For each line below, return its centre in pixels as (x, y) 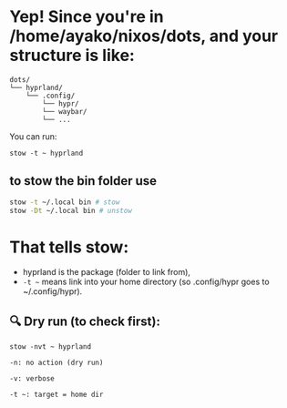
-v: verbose (32, 379)
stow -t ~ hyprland (46, 153)
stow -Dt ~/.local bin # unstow (71, 210)
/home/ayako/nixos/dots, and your (144, 36)
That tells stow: (69, 247)
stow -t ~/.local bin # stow (65, 202)
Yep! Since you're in (87, 17)
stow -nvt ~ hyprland (51, 347)
